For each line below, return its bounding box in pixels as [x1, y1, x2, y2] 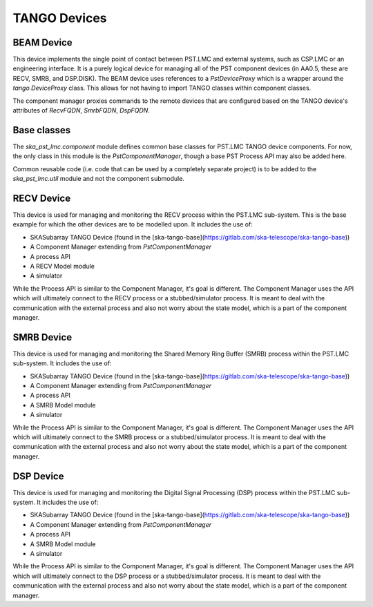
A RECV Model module [30, 262, 95, 270]
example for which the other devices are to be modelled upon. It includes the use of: [12, 220, 254, 229]
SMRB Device [12, 331, 73, 343]
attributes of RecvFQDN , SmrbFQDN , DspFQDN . [12, 106, 150, 115]
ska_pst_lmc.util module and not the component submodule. [12, 175, 184, 183]
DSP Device [12, 470, 64, 482]
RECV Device [12, 192, 71, 204]
